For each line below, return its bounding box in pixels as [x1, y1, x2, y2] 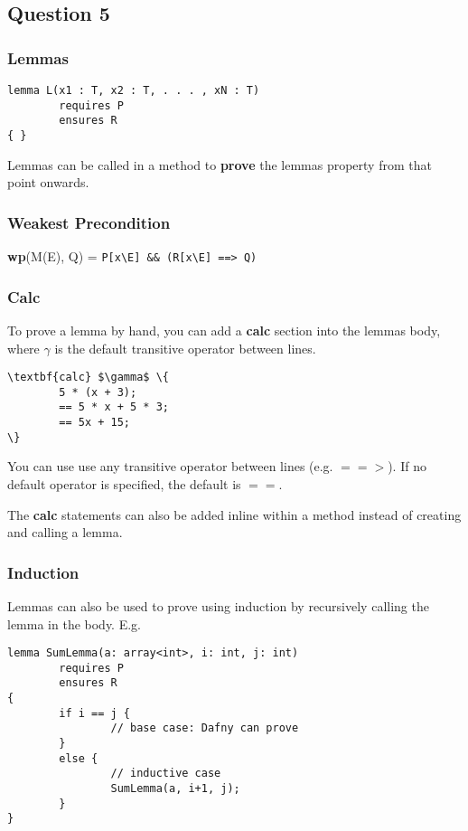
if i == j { [59, 706, 131, 720]
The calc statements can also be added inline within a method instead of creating [7, 505, 462, 524]
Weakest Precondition [7, 211, 171, 233]
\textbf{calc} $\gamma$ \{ [7, 371, 169, 384]
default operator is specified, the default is [7, 474, 241, 493]
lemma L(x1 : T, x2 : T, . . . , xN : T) [7, 84, 260, 97]
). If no [388, 457, 426, 476]
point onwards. [7, 173, 89, 192]
